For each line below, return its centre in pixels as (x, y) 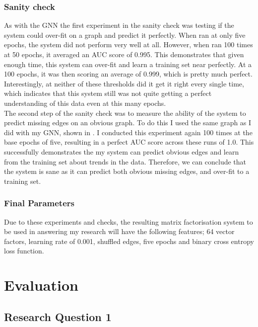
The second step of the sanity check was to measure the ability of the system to (125, 113)
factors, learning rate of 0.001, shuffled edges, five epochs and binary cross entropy (129, 241)
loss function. (24, 251)
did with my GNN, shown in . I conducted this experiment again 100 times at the (128, 132)
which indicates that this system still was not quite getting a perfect (108, 93)
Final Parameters (39, 203)
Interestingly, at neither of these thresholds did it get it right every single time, (124, 83)
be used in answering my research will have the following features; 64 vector (119, 231)
